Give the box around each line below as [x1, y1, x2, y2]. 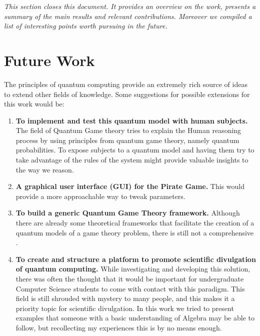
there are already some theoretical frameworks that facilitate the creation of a [15, 217, 254, 228]
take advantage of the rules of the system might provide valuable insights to [15, 154, 248, 165]
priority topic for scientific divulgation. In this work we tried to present [15, 302, 234, 313]
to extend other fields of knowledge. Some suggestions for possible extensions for [4, 88, 250, 99]
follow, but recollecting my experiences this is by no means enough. [15, 322, 222, 332]
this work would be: [4, 98, 64, 109]
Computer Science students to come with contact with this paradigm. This [15, 283, 245, 293]
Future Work [4, 49, 95, 70]
